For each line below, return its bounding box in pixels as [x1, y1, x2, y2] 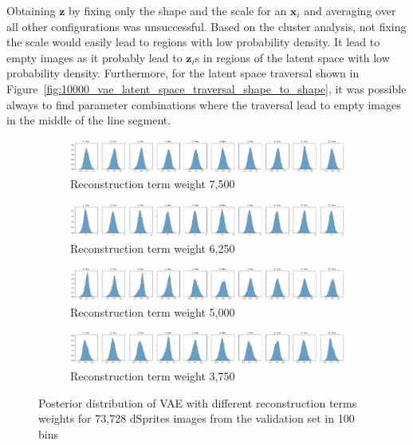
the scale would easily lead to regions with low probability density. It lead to [6, 33, 380, 50]
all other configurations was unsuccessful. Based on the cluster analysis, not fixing [6, 18, 407, 34]
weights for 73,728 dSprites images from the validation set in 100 [38, 410, 355, 427]
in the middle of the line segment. [6, 112, 171, 128]
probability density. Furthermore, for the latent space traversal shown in [6, 65, 360, 81]
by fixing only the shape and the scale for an [68, 2, 287, 18]
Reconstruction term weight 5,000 [70, 303, 235, 320]
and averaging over [304, 2, 396, 18]
